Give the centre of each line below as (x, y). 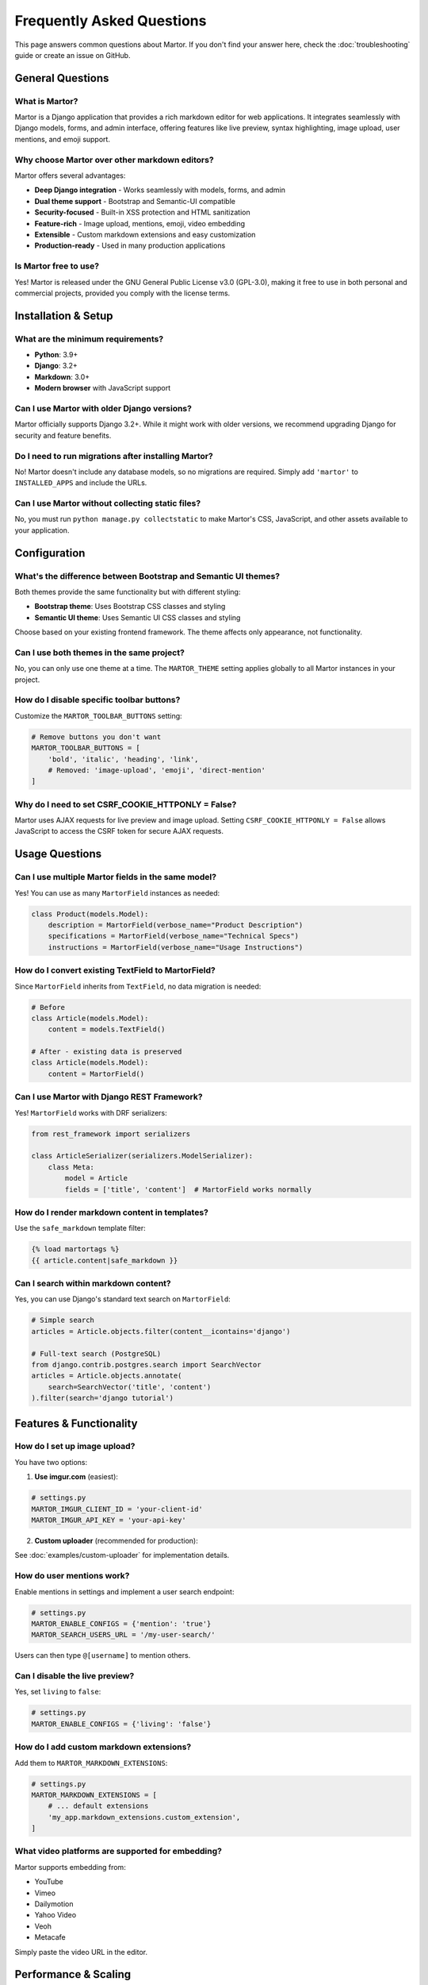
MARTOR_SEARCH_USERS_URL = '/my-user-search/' (123, 1635)
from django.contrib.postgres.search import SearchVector (146, 1364)
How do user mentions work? (72, 1576)
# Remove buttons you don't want (96, 737)
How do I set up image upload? (75, 1447)
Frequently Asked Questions (111, 21)
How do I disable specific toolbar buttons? (97, 700)
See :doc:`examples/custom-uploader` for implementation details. (122, 1555)
